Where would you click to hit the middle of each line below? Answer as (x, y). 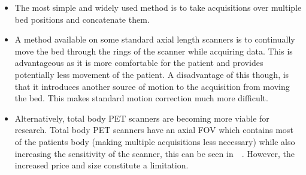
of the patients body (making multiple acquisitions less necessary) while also (155, 141)
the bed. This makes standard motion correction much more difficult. (141, 98)
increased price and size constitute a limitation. (102, 165)
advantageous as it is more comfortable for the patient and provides (139, 63)
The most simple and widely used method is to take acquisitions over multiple (158, 7)
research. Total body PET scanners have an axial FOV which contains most (154, 130)
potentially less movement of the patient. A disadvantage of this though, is (152, 74)
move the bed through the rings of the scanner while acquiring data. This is (154, 51)
